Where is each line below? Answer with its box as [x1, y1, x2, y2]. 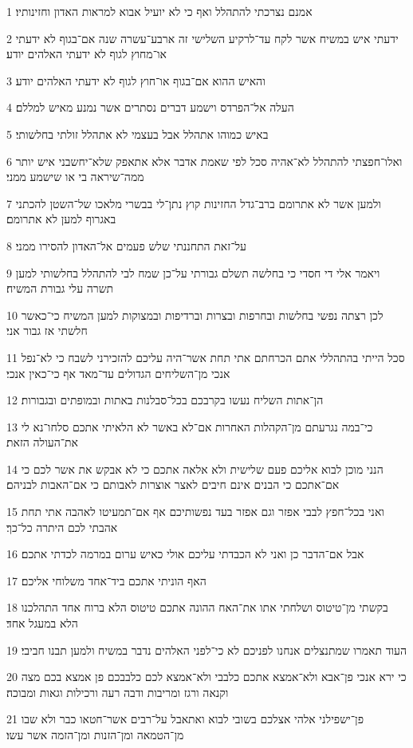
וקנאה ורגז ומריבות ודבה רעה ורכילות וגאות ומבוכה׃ [6, 683, 229, 700]
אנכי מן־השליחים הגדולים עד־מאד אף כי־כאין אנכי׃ [6, 364, 230, 381]
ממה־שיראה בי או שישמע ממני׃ [6, 168, 144, 185]
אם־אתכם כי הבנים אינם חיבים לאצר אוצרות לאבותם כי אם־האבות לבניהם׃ [6, 476, 340, 493]
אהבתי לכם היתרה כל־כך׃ [6, 518, 118, 535]
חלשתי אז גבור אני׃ [6, 322, 88, 339]
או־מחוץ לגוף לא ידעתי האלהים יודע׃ [6, 45, 167, 62]
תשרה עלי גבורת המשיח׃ [6, 280, 114, 297]
